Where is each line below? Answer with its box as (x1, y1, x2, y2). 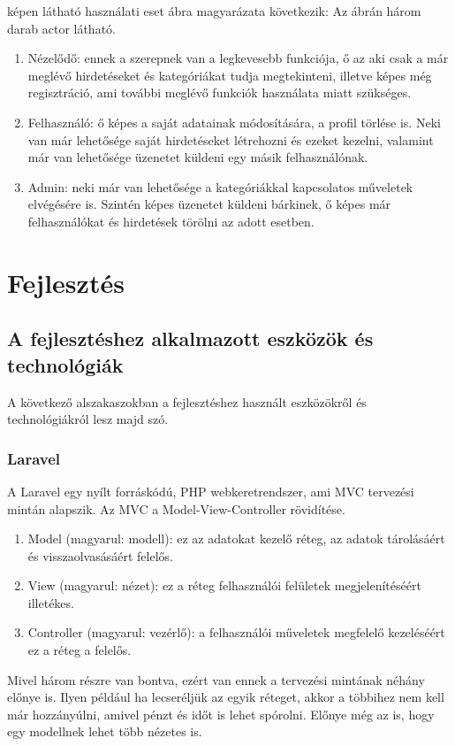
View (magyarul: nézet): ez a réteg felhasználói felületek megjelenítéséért (27, 576, 421, 595)
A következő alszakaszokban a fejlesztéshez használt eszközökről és (7, 392, 367, 411)
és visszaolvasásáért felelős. (27, 546, 173, 565)
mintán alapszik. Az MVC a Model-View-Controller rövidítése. (7, 499, 345, 518)
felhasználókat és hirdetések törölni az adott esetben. (27, 211, 315, 230)
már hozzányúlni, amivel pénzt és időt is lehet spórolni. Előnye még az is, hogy (7, 704, 435, 723)
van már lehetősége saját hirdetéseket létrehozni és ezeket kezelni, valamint (27, 130, 434, 149)
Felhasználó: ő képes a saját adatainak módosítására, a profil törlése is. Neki (27, 112, 441, 131)
